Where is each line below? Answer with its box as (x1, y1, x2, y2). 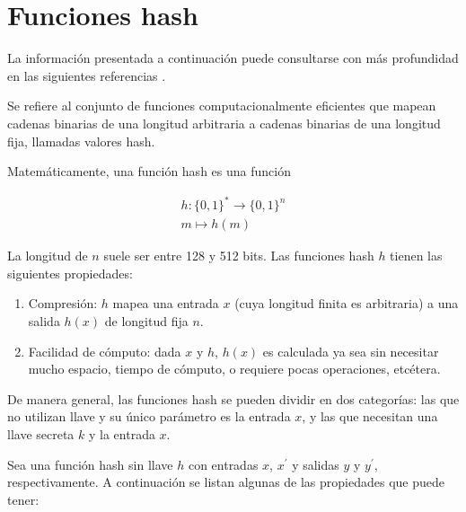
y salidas (292, 455, 339, 473)
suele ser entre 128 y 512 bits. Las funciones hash (103, 246, 374, 265)
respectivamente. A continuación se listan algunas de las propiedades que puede (7, 472, 445, 491)
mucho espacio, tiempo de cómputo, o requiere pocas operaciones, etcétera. (28, 359, 441, 378)
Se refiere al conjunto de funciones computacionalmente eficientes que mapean (7, 96, 436, 115)
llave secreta (7, 425, 75, 443)
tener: (7, 490, 40, 508)
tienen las (390, 246, 443, 265)
